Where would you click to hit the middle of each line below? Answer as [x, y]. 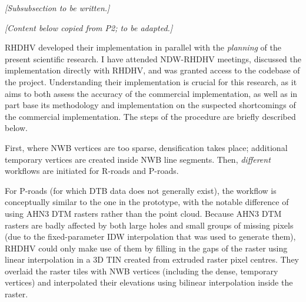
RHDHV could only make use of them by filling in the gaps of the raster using [146, 248]
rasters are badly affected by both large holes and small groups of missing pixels [149, 225]
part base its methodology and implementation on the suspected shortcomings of [150, 105]
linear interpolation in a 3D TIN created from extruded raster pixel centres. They [152, 259]
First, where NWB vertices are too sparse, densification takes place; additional [146, 147]
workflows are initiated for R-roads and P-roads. [92, 171]
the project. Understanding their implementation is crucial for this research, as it [151, 81]
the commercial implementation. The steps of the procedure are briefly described [150, 116]
